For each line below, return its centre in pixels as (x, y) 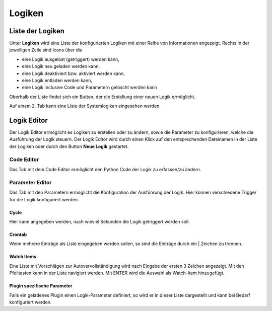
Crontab (18, 235)
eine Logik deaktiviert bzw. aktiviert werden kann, (74, 73)
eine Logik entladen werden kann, (57, 81)
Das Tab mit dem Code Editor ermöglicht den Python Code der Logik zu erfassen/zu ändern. (105, 170)
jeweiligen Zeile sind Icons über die (46, 50)
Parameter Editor (30, 182)
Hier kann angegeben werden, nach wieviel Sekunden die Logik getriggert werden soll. (99, 221)
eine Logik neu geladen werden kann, (61, 66)
